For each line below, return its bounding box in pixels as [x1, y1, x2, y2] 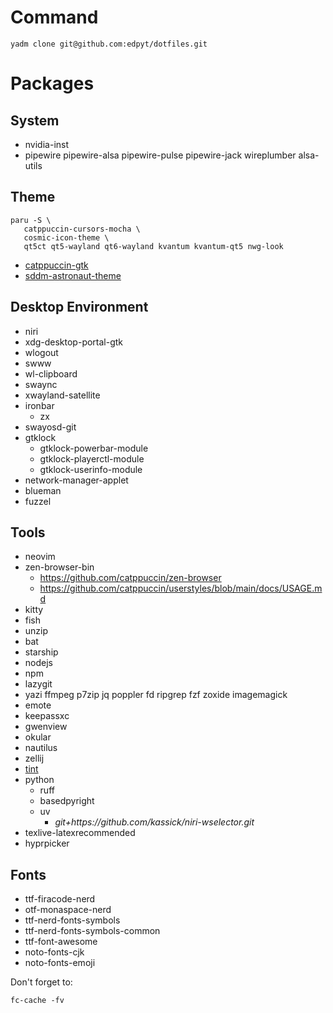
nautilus [24, 742, 58, 754]
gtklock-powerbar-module [39, 442, 149, 454]
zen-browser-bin [24, 561, 95, 573]
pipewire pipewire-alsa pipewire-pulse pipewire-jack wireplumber [24, 149, 297, 161]
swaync [24, 378, 58, 390]
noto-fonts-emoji [24, 957, 96, 969]
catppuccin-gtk [24, 259, 89, 271]
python [24, 774, 55, 786]
